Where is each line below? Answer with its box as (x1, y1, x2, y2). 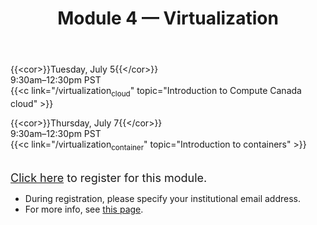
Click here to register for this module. (10, 170, 208, 185)
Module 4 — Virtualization (57, 7, 279, 30)
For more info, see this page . (24, 203, 144, 215)
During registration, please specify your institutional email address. (24, 192, 301, 204)
